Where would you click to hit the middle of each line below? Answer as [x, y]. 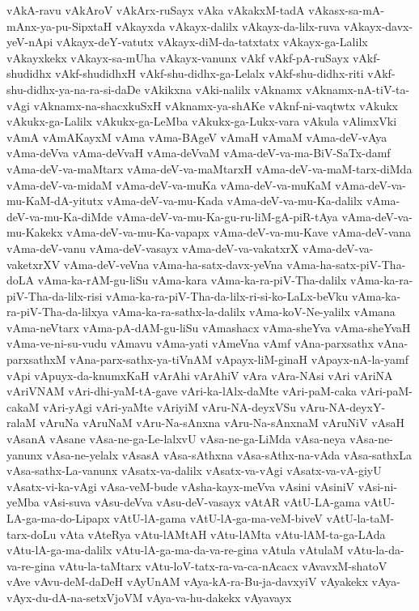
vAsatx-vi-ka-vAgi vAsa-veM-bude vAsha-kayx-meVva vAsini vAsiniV [181, 486]
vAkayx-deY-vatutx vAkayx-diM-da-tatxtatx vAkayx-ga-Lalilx [212, 42]
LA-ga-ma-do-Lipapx [58, 518]
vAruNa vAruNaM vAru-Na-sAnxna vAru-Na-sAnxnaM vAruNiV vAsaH [222, 423]
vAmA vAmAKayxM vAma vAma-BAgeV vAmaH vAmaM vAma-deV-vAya [197, 137]
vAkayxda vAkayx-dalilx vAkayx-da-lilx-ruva [228, 26]
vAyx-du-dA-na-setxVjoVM [75, 597]
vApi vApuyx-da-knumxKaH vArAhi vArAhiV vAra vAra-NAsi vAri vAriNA [200, 375]
